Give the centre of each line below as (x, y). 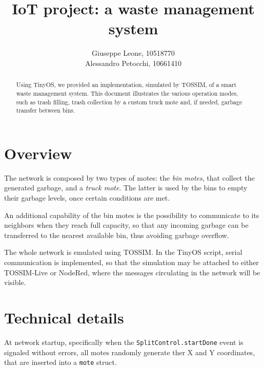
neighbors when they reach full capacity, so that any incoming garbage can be (126, 225)
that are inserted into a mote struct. (60, 362)
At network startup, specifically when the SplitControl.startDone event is (124, 342)
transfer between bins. (46, 110)
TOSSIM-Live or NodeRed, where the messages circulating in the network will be (132, 272)
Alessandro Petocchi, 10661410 (133, 63)
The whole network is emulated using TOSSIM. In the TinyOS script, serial (123, 252)
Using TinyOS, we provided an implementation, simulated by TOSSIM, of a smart (126, 85)
